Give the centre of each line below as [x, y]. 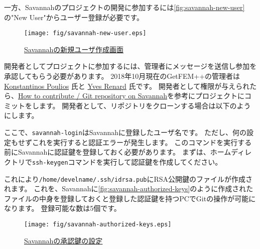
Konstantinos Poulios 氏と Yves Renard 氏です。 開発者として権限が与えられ [127, 86]
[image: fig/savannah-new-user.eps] [85, 33]
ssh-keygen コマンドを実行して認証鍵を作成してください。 [127, 161]
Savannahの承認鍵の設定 [63, 240]
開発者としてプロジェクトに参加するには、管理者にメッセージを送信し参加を [131, 66]
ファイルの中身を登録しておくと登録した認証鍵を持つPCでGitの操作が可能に [130, 198]
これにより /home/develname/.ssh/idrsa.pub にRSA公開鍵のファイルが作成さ [128, 178]
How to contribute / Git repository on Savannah [93, 96]
